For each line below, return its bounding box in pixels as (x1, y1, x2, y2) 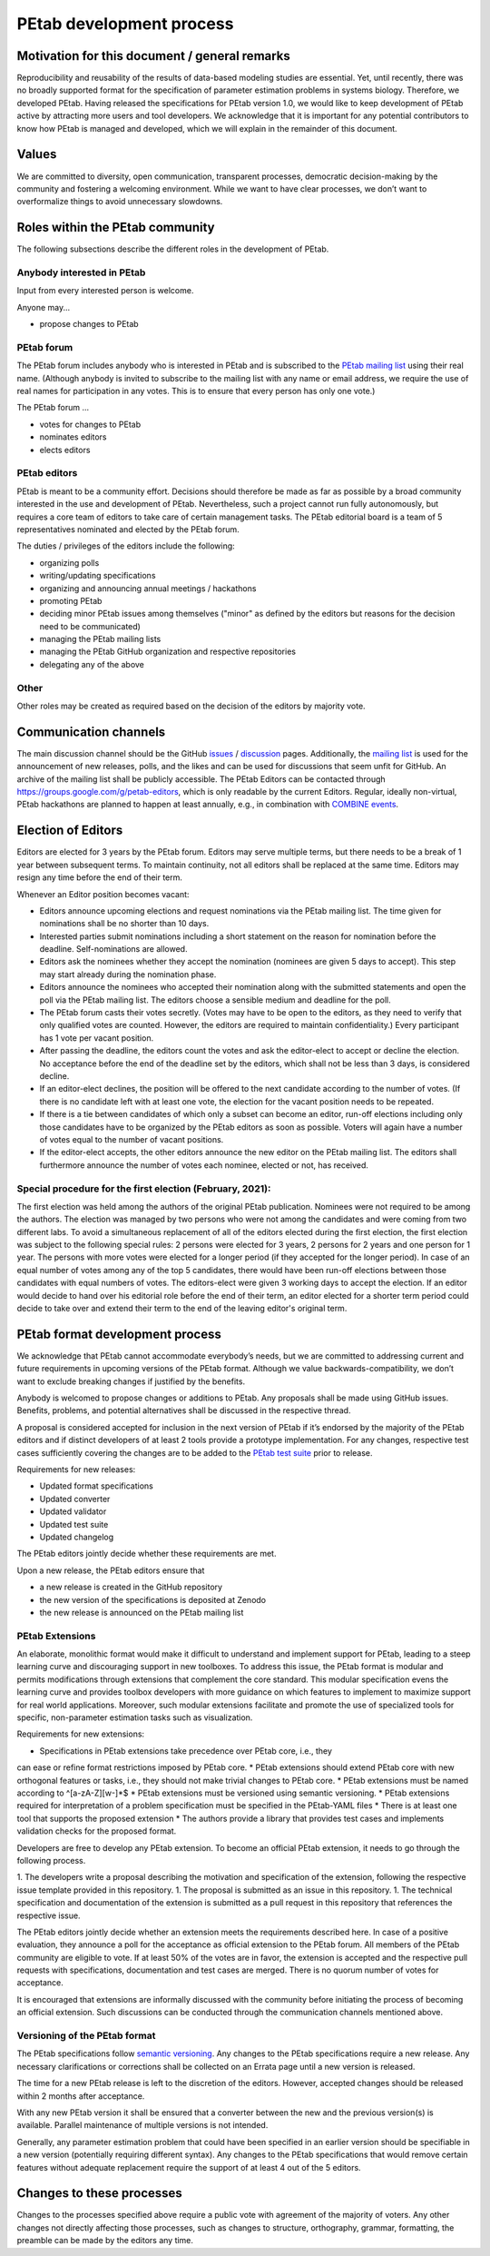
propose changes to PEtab (39, 319, 140, 330)
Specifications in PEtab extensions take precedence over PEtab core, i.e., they (39, 1745, 333, 1756)
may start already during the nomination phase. (39, 968, 217, 980)
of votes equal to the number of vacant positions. (39, 1133, 224, 1144)
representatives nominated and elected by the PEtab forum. (16, 523, 240, 535)
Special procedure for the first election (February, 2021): (16, 1182, 271, 1194)
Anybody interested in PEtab (16, 266, 146, 279)
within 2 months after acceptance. (16, 2090, 145, 2102)
